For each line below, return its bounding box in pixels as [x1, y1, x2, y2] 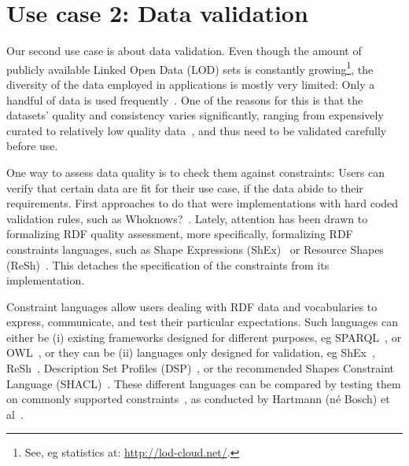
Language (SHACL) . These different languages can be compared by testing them [6, 375, 401, 391]
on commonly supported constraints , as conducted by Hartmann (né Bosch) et [6, 391, 390, 407]
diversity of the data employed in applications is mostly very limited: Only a [6, 75, 375, 92]
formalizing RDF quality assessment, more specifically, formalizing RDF [6, 226, 353, 242]
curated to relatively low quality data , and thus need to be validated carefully [6, 122, 387, 138]
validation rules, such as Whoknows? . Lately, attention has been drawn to [6, 210, 368, 226]
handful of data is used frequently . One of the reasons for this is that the [6, 91, 363, 108]
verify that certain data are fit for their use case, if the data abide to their [6, 179, 363, 196]
